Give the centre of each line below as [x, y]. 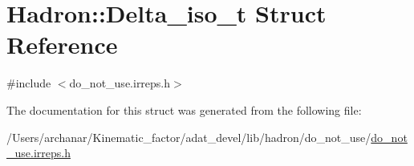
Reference [62, 45]
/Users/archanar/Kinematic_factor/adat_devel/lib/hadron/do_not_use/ [189, 137]
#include [29, 83]
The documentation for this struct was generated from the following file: [184, 109]
